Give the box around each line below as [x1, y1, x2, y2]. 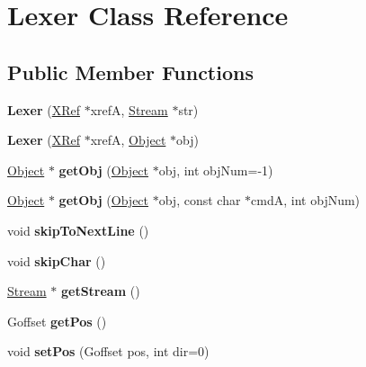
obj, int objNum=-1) [158, 160, 273, 179]
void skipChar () [7, 251, 106, 270]
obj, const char [158, 191, 241, 210]
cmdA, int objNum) [251, 191, 361, 210]
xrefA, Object [90, 130, 166, 149]
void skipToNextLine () [7, 220, 149, 239]
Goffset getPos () [7, 311, 107, 330]
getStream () [60, 282, 140, 300]
